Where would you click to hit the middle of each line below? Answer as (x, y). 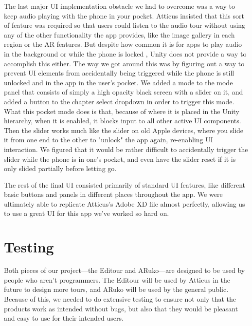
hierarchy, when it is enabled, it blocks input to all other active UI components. (123, 121)
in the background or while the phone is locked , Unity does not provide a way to (125, 53)
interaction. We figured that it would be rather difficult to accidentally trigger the (126, 149)
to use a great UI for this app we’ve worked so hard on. (87, 213)
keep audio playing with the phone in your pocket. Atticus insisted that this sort (124, 15)
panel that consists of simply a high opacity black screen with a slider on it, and (124, 92)
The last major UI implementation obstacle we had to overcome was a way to (120, 6)
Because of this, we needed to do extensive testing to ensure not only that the (120, 298)
